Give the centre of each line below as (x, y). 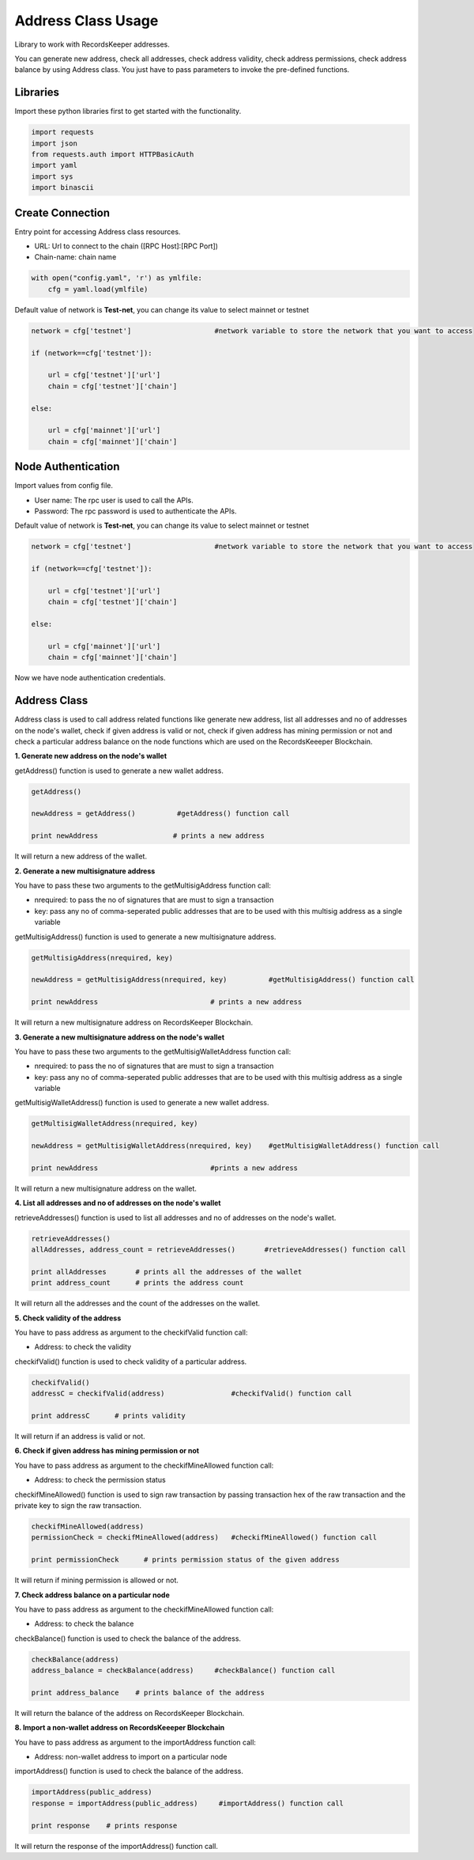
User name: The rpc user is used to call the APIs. (114, 500)
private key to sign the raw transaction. (78, 1505)
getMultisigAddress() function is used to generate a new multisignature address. (145, 937)
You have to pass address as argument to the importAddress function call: (135, 1742)
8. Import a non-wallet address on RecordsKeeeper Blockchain (120, 1728)
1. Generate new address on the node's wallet (91, 756)
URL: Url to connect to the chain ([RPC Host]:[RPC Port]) (126, 246)
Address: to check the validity (83, 1347)
